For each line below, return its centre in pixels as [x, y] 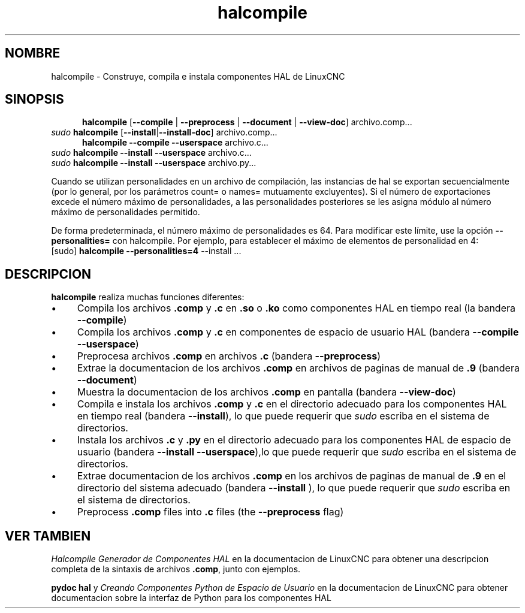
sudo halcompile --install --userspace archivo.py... [154, 163]
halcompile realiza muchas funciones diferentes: [148, 297]
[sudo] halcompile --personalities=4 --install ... [146, 251]
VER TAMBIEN [48, 536]
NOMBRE [33, 53]
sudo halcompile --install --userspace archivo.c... [151, 153]
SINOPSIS [34, 99]
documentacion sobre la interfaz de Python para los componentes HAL [191, 598]
